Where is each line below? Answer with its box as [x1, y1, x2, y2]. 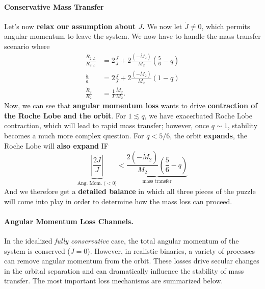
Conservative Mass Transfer [4, 1, 104, 12]
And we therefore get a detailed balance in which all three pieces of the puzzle [4, 186, 256, 197]
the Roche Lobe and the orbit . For [4, 110, 126, 121]
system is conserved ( [4, 245, 70, 256]
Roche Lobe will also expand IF [4, 140, 109, 151]
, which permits [201, 20, 250, 31]
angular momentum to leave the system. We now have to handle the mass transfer [4, 31, 261, 41]
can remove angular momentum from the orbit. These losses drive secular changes [4, 255, 259, 266]
